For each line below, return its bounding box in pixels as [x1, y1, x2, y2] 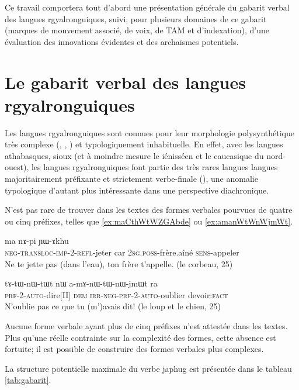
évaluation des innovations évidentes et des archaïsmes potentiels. [5, 35, 239, 47]
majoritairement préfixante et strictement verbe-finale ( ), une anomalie [5, 172, 258, 185]
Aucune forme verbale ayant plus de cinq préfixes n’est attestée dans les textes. [5, 320, 288, 332]
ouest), [5, 161, 29, 173]
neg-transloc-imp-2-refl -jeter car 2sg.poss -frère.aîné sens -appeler [5, 246, 239, 258]
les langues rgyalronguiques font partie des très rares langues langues [31, 161, 278, 173]
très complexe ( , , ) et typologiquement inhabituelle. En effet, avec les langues [5, 138, 283, 150]
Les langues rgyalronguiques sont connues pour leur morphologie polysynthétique [5, 126, 294, 139]
